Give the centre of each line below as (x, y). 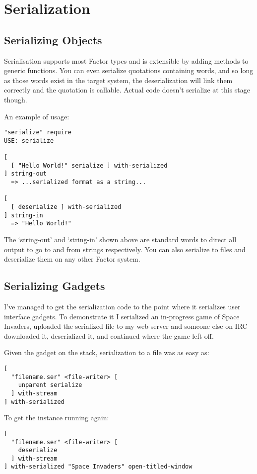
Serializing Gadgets (55, 286)
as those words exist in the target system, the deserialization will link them (118, 80)
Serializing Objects (53, 40)
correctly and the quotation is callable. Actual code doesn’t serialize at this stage (127, 90)
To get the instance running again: (57, 418)
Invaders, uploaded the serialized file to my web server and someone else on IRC (126, 326)
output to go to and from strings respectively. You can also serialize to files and (125, 249)
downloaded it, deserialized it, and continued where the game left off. (109, 335)
